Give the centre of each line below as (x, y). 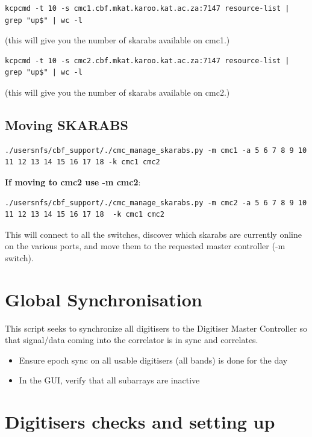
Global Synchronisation (104, 299)
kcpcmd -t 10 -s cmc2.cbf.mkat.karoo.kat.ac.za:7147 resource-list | (147, 60)
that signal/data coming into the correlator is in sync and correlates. (132, 340)
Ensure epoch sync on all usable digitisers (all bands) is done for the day (153, 360)
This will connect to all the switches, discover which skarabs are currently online (153, 234)
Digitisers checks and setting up (140, 422)
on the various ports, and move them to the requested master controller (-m (145, 246)
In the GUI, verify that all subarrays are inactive (109, 380)
